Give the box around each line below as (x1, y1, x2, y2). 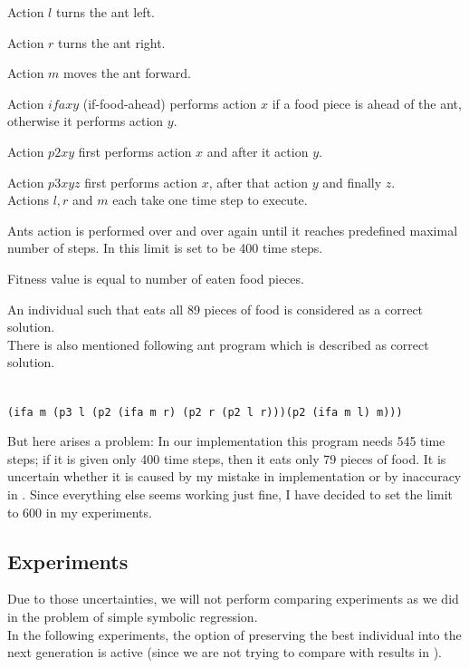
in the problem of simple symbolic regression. (7, 606, 258, 625)
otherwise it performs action (7, 111, 164, 131)
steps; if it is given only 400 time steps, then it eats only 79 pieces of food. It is (7, 449, 446, 468)
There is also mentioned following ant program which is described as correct (7, 334, 429, 353)
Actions (7, 190, 49, 209)
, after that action (208, 172, 308, 191)
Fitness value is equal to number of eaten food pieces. (7, 268, 304, 287)
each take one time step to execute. (112, 190, 308, 209)
